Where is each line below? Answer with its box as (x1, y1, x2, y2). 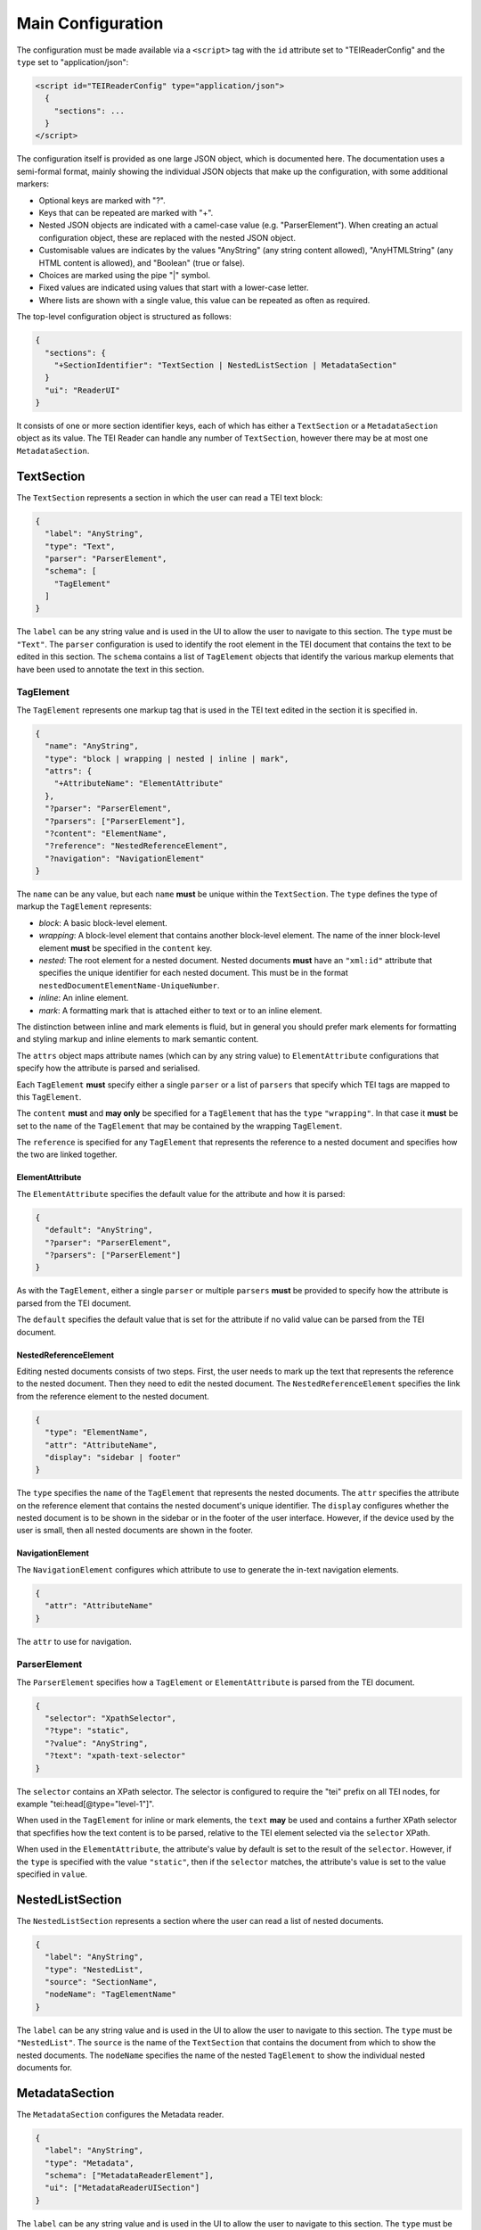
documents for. (16, 2061, 73, 2073)
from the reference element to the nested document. (16, 1391, 209, 1401)
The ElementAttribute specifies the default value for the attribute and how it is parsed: (16, 1188, 346, 1199)
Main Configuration (16, 13, 164, 33)
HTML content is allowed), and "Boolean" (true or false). (38, 257, 245, 268)
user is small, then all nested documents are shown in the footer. (16, 1525, 254, 1536)
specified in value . (16, 1869, 88, 1879)
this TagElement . (16, 1091, 82, 1102)
